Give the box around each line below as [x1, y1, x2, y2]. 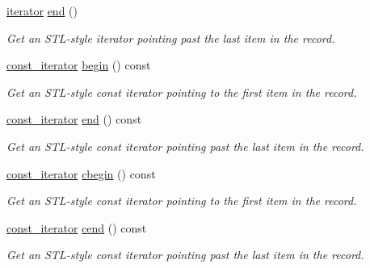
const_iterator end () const [6, 111, 142, 128]
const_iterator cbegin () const [6, 165, 156, 182]
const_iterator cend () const [6, 219, 147, 236]
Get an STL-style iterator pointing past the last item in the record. [6, 29, 335, 46]
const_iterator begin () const [6, 57, 151, 73]
